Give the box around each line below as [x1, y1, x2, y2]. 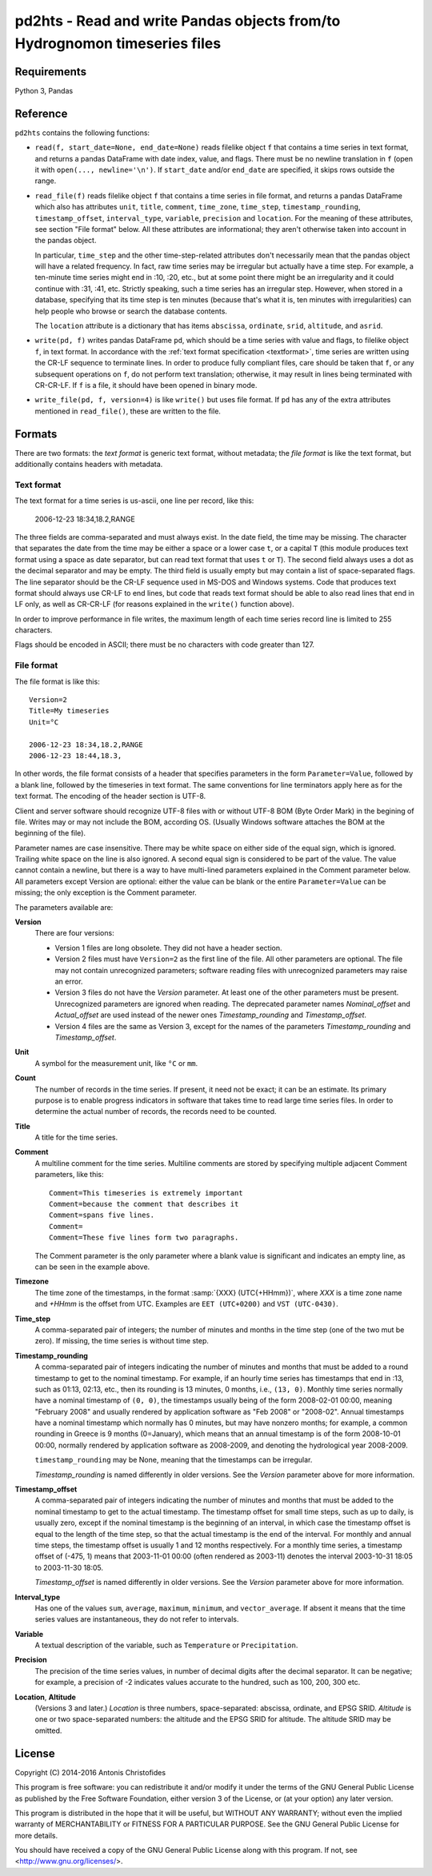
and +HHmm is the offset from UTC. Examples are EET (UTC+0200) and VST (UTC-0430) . [34, 1299, 339, 1309]
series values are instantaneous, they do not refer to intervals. [34, 1615, 239, 1624]
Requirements [14, 65, 87, 78]
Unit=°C [29, 717, 59, 727]
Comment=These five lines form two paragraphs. [49, 1233, 239, 1243]
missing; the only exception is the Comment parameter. [14, 888, 198, 897]
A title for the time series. [34, 1132, 118, 1143]
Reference [14, 106, 68, 120]
